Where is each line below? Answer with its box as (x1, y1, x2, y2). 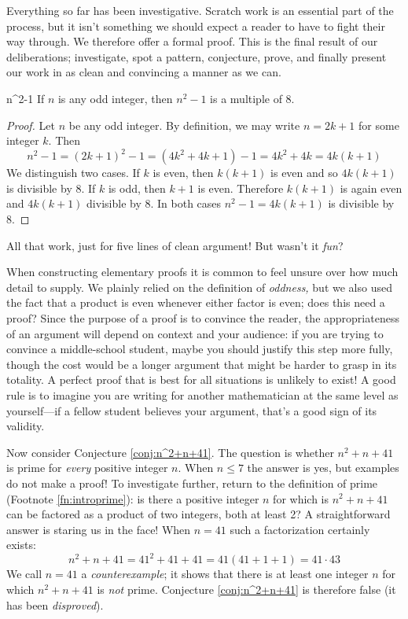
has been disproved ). (6, 596, 104, 613)
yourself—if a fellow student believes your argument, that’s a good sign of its (6, 402, 377, 418)
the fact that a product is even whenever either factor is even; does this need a (6, 294, 385, 311)
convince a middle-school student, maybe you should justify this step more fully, (6, 341, 393, 357)
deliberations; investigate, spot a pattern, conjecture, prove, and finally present (6, 48, 387, 64)
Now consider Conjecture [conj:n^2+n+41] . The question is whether (6, 444, 334, 460)
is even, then (153, 164, 214, 181)
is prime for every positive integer (6, 459, 168, 476)
